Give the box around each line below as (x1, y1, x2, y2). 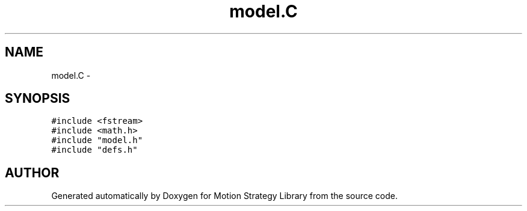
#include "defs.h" (51, 145, 138, 155)
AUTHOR (5, 165, 60, 180)
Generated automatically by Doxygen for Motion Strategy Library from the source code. (51, 191, 398, 201)
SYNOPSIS (5, 91, 70, 106)
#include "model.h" (51, 135, 143, 145)
